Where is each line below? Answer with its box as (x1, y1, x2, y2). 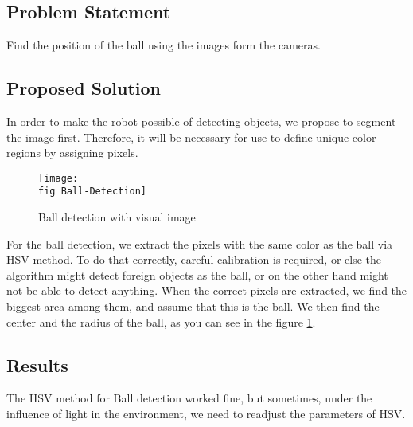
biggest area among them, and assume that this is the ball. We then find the (6, 298, 380, 315)
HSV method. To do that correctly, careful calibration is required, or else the (6, 251, 382, 268)
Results (6, 352, 68, 377)
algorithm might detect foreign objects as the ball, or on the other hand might (6, 266, 388, 283)
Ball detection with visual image (38, 209, 196, 225)
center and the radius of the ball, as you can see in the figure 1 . (6, 313, 316, 330)
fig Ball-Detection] (38, 186, 147, 198)
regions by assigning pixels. (6, 144, 138, 161)
